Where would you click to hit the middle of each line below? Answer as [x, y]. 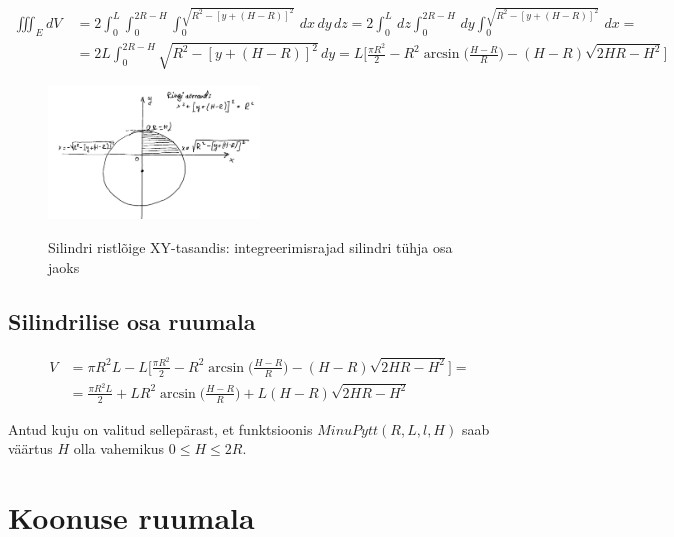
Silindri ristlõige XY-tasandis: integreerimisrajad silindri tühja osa [250, 247]
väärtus [30, 448]
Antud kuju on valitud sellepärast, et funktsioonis [160, 428]
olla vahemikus [119, 448]
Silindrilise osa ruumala [132, 320]
